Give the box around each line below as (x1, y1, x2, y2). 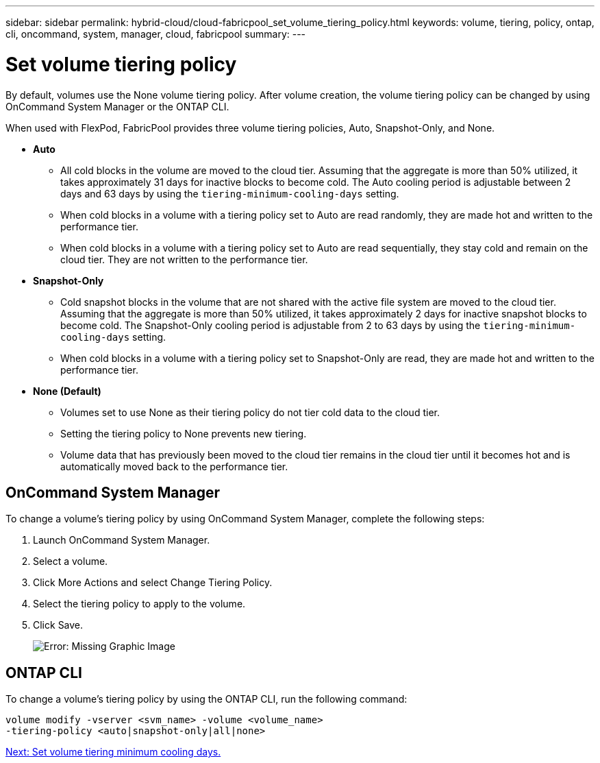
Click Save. (33, 619, 84, 631)
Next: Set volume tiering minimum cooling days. (5, 746, 221, 758)
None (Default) (33, 385, 101, 397)
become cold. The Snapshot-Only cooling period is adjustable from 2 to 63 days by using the (60, 319, 481, 331)
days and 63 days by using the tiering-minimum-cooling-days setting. (60, 187, 399, 199)
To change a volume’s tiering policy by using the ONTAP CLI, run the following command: (5, 693, 408, 705)
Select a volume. (33, 555, 108, 568)
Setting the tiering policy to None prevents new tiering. (60, 427, 307, 439)
